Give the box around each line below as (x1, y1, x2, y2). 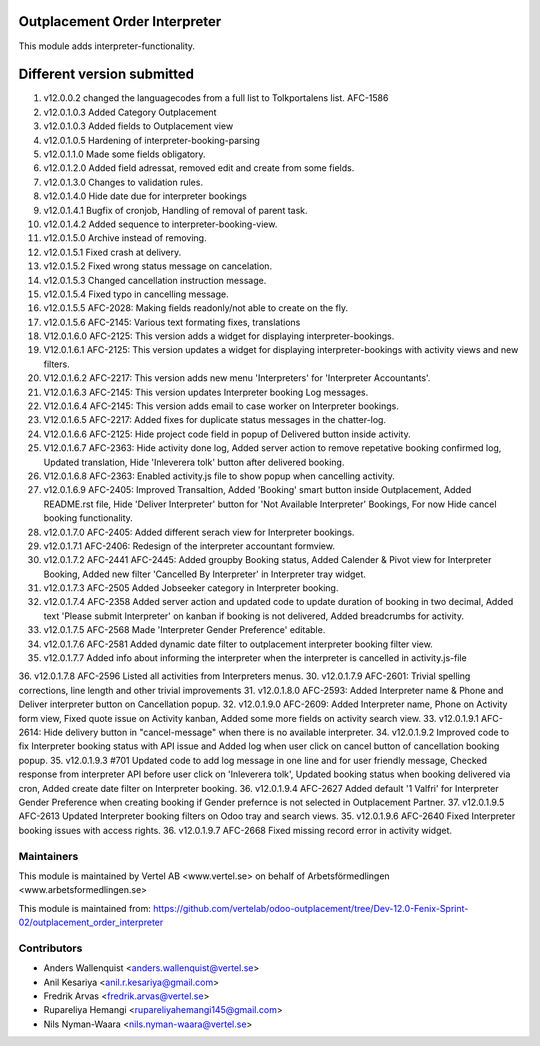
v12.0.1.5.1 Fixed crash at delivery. (43, 246, 182, 258)
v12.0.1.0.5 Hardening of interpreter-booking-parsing (43, 134, 260, 146)
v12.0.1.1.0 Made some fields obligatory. (43, 148, 206, 160)
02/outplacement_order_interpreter (18, 916, 164, 929)
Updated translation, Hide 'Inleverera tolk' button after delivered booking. (43, 456, 345, 468)
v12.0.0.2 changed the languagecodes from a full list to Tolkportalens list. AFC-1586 (43, 92, 389, 104)
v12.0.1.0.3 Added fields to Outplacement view (43, 120, 234, 132)
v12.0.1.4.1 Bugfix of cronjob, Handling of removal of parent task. (43, 204, 309, 216)
